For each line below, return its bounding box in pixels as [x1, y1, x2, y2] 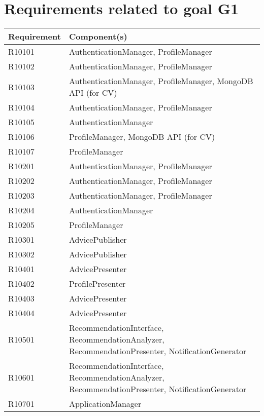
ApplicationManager [69, 398, 142, 410]
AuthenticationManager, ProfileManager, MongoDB [69, 75, 253, 87]
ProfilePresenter [69, 278, 126, 290]
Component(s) [69, 30, 127, 43]
